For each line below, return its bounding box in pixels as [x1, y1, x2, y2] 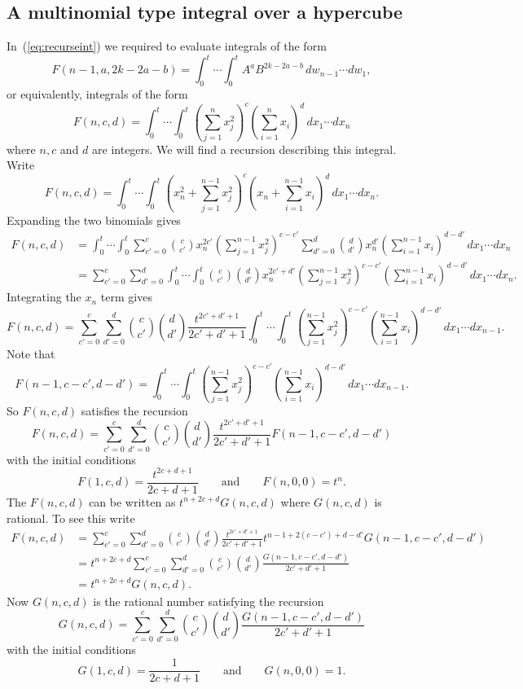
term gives [100, 288, 152, 305]
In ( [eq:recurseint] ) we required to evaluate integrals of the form [7, 37, 327, 55]
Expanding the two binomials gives [7, 211, 181, 228]
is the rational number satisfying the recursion [93, 592, 324, 609]
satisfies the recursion [81, 402, 188, 419]
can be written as [89, 493, 176, 510]
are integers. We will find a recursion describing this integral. [92, 140, 397, 157]
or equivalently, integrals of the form [7, 86, 188, 103]
